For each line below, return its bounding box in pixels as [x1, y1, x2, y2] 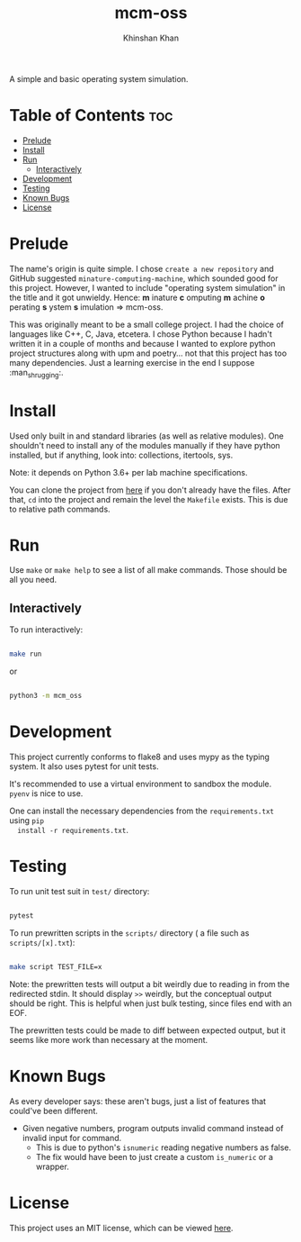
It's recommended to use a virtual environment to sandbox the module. [9, 778, 272, 789]
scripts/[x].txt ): [9, 937, 75, 947]
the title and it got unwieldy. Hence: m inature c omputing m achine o [9, 292, 265, 303]
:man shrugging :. [9, 367, 64, 380]
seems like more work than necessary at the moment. [9, 1034, 208, 1045]
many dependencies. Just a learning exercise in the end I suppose [9, 357, 255, 367]
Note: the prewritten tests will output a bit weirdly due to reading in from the [9, 978, 290, 989]
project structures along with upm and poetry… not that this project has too [9, 348, 288, 358]
